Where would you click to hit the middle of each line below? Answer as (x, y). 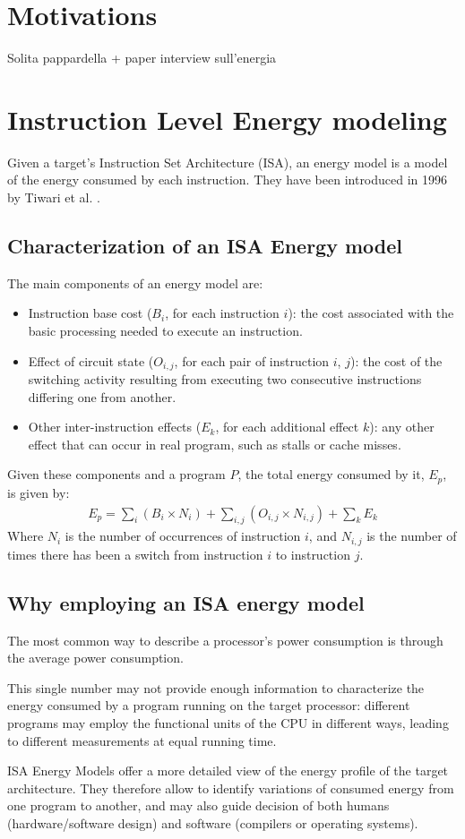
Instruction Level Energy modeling (227, 119)
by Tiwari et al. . (54, 197)
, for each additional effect (287, 427)
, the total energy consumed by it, (331, 474)
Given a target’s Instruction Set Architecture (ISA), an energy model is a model (228, 162)
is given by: (39, 492)
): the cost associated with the (371, 313)
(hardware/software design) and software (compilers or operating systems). (213, 822)
